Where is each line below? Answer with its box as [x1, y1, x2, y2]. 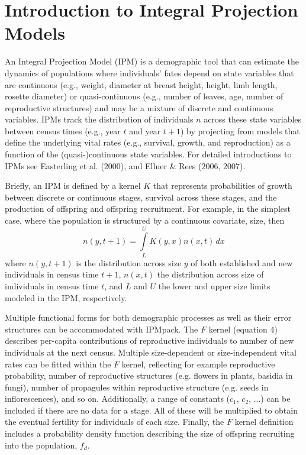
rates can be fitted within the [5, 357, 111, 370]
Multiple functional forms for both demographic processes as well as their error [5, 311, 292, 324]
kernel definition [234, 415, 294, 428]
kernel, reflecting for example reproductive [121, 357, 275, 370]
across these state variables [204, 113, 302, 125]
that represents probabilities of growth [153, 179, 292, 192]
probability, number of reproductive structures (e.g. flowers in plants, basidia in [5, 369, 293, 382]
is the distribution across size [76, 256, 182, 269]
